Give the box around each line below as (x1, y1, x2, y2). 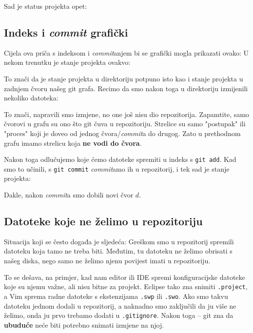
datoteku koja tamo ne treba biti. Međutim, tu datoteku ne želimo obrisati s (4, 246, 233, 256)
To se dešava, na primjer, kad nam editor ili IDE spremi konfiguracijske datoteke (4, 272, 245, 282)
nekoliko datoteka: (4, 93, 58, 103)
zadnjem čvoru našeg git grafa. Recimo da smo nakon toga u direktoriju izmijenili (4, 83, 248, 93)
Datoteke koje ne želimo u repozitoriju (4, 214, 203, 229)
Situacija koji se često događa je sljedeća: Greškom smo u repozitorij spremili (4, 236, 234, 246)
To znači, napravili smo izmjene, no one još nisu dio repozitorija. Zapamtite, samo (4, 109, 249, 119)
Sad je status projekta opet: (4, 1, 87, 11)
